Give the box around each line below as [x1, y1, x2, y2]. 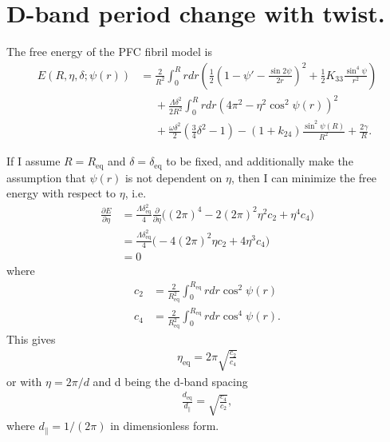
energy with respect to [6, 185, 116, 201]
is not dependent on [124, 169, 223, 185]
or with [6, 372, 42, 389]
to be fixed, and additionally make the [166, 153, 353, 169]
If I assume [6, 153, 61, 169]
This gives [6, 330, 56, 347]
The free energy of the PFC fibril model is [6, 43, 213, 60]
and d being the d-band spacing [93, 372, 248, 389]
